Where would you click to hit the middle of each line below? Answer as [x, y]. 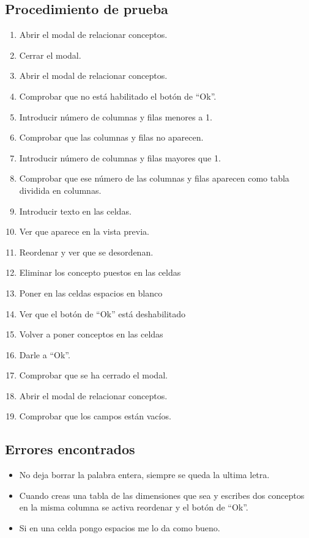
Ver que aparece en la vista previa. [84, 231]
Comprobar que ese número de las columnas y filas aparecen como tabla [154, 178]
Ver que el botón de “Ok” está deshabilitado [102, 313]
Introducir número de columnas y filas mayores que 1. [120, 157]
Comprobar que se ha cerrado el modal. [93, 375]
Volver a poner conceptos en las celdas [91, 334]
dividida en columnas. [60, 190]
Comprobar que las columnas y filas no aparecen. [111, 137]
